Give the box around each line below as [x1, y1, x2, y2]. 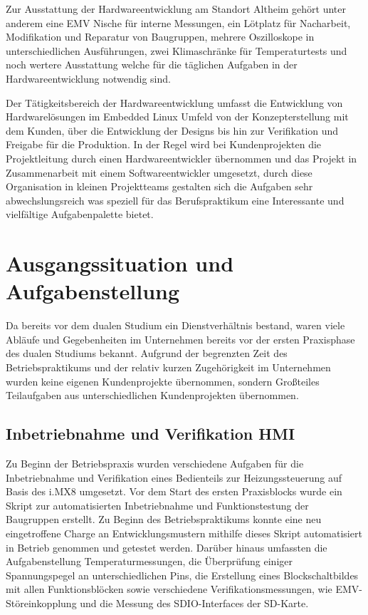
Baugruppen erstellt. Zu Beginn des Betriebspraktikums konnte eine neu [6, 512, 322, 527]
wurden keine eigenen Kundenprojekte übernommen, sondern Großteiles [6, 373, 320, 388]
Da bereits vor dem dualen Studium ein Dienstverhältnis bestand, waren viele [6, 318, 345, 333]
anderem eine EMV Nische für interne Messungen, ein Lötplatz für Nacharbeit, [6, 15, 351, 30]
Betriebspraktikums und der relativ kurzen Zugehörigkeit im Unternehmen [6, 360, 331, 374]
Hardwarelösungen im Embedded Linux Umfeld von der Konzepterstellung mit [6, 109, 349, 124]
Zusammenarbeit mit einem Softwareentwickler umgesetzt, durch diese [6, 165, 312, 180]
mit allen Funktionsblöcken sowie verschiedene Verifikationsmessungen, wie [6, 582, 332, 596]
